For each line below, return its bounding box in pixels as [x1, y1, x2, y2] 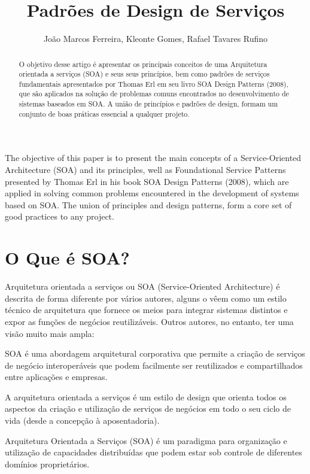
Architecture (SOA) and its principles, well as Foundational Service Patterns [5, 163, 286, 176]
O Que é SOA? [5, 245, 130, 270]
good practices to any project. [5, 210, 114, 223]
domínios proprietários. [5, 457, 90, 470]
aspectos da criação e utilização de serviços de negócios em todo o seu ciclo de [5, 402, 291, 415]
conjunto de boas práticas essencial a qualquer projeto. [19, 108, 190, 118]
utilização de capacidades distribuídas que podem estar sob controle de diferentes [5, 446, 302, 458]
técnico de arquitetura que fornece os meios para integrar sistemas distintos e [5, 303, 288, 316]
